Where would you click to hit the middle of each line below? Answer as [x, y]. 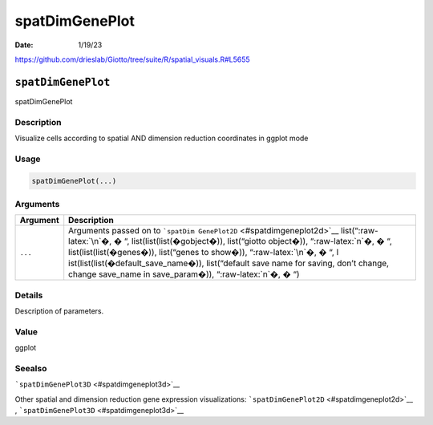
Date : [24, 45]
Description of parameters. [59, 311]
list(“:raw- [360, 231]
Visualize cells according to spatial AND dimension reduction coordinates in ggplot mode [162, 138]
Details [29, 295]
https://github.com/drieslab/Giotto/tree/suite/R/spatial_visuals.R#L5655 [132, 59]
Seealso [31, 368]
